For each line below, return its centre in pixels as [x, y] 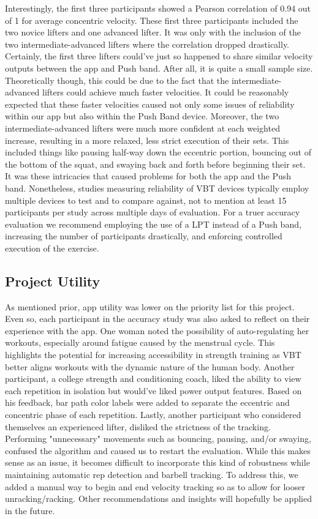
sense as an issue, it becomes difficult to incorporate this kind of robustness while [157, 462]
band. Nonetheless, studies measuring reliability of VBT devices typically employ [157, 188]
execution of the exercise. [52, 248]
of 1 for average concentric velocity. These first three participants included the [152, 20]
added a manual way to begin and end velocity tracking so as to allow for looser [155, 486]
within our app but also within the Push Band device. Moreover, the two [142, 116]
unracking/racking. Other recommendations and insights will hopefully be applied [158, 498]
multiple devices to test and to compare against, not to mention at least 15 [146, 200]
